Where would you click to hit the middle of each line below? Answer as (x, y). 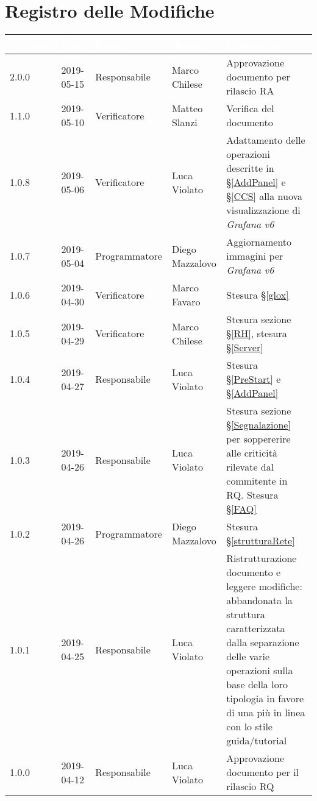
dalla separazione (263, 643)
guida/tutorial (257, 741)
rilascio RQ (250, 786)
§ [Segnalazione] (258, 425)
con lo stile (249, 727)
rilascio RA (250, 91)
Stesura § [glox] (258, 294)
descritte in (250, 168)
